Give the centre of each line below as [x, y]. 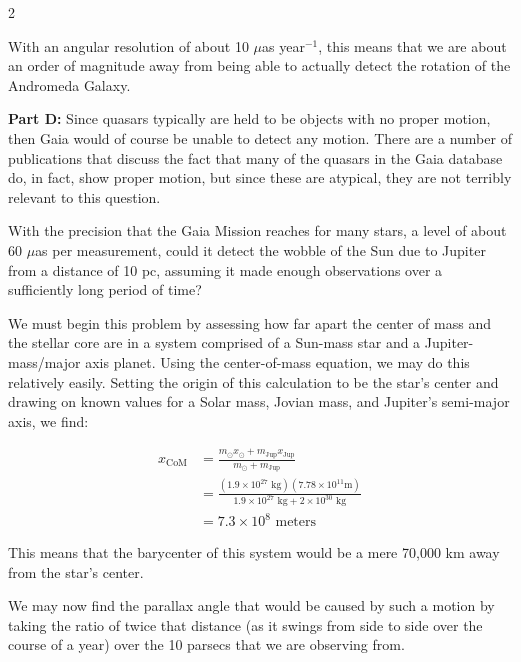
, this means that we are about [412, 45]
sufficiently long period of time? [105, 289]
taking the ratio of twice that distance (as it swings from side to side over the [245, 624]
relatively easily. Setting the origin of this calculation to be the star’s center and [253, 381]
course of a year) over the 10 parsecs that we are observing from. [206, 644]
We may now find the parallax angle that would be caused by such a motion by [251, 605]
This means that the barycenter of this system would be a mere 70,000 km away [254, 552]
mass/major [44, 361]
